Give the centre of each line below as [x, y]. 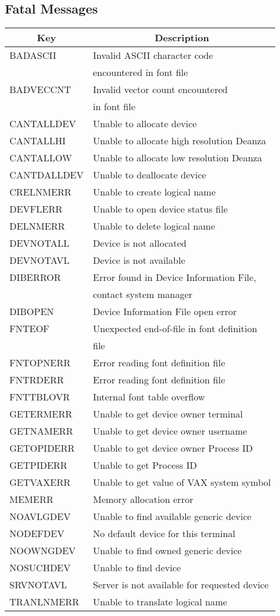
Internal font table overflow [149, 397]
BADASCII [33, 55]
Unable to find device [137, 568]
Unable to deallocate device [150, 175]
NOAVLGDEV [40, 516]
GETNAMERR [41, 431]
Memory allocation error [143, 499]
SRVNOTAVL [38, 585]
